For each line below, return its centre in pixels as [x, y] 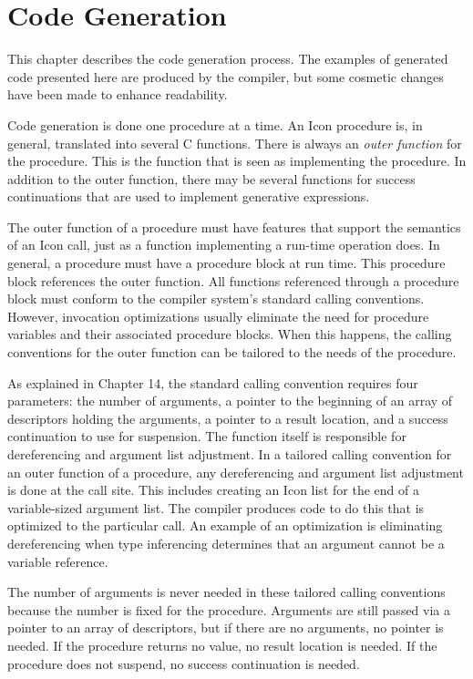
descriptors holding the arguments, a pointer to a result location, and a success [228, 418]
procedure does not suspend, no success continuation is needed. [184, 663]
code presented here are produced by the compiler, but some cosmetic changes [226, 76]
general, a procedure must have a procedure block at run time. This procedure [226, 263]
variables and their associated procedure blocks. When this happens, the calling [230, 334]
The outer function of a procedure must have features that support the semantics [234, 226]
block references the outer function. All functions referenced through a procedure [233, 280]
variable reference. [58, 561]
